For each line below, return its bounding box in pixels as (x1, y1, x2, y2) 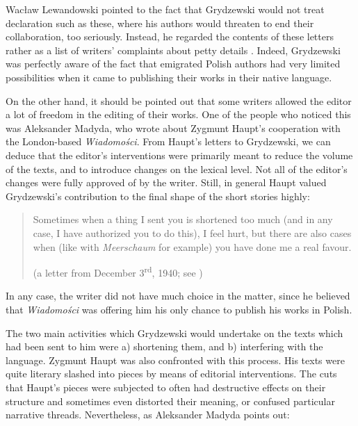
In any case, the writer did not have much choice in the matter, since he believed (6, 288, 350, 303)
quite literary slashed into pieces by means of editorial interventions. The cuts (6, 366, 337, 381)
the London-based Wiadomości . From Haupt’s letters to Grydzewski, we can (6, 134, 331, 149)
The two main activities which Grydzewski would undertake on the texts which (6, 325, 343, 340)
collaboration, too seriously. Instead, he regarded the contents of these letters (6, 29, 334, 44)
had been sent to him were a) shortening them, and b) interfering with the (6, 339, 323, 354)
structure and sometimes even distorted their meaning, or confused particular (6, 393, 335, 408)
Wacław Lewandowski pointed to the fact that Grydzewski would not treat (6, 2, 325, 16)
